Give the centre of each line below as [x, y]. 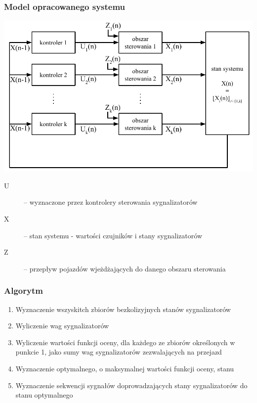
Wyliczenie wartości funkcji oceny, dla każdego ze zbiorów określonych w [125, 342]
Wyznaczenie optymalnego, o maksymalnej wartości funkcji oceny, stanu [125, 368]
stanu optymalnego [44, 395]
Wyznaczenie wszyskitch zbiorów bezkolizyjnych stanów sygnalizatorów [123, 309]
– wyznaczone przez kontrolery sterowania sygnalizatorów [111, 202]
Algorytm [23, 291]
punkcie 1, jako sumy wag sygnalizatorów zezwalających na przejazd [119, 352]
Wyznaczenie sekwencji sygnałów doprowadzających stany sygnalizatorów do [131, 385]
